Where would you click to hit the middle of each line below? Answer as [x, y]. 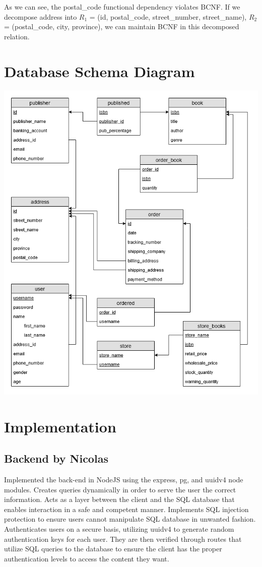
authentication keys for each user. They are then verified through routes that [123, 539]
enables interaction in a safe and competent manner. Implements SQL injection [126, 509]
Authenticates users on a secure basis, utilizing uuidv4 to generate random [119, 529]
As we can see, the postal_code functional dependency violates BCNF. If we [122, 7]
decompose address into [41, 16]
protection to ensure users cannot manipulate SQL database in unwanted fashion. [130, 519]
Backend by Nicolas [56, 458]
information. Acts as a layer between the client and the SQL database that [119, 499]
